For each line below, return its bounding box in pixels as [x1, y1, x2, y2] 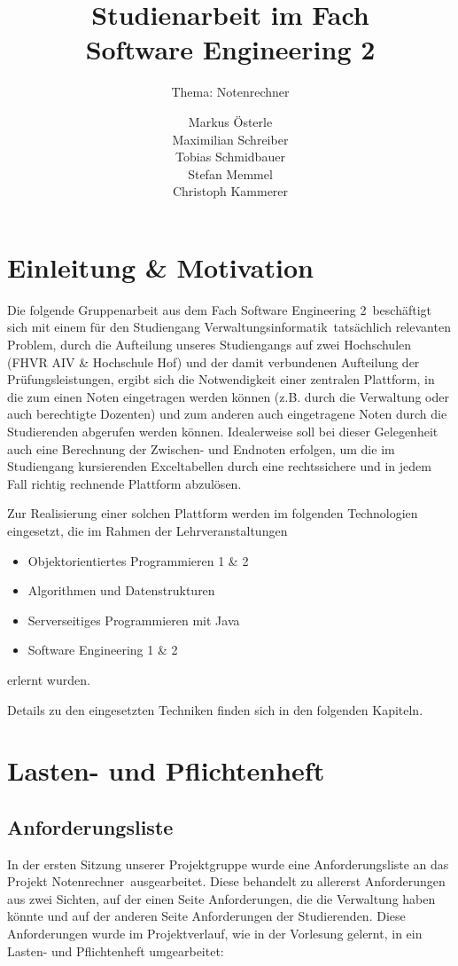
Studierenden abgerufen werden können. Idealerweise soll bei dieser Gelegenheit [7, 421, 439, 440]
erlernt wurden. [7, 670, 90, 688]
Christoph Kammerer [172, 182, 289, 200]
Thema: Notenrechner [171, 82, 290, 101]
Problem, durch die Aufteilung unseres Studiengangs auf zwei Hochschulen [7, 335, 412, 353]
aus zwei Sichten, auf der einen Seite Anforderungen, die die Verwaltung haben [7, 889, 436, 907]
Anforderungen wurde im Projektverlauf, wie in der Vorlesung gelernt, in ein [7, 924, 423, 943]
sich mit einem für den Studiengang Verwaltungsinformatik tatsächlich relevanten [7, 318, 451, 336]
